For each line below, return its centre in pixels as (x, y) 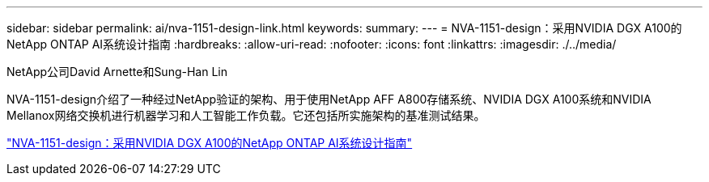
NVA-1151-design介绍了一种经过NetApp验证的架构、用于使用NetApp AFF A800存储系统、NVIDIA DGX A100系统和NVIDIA (329, 99)
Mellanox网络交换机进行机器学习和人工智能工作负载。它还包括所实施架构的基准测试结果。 (246, 115)
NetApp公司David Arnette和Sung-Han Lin (117, 72)
